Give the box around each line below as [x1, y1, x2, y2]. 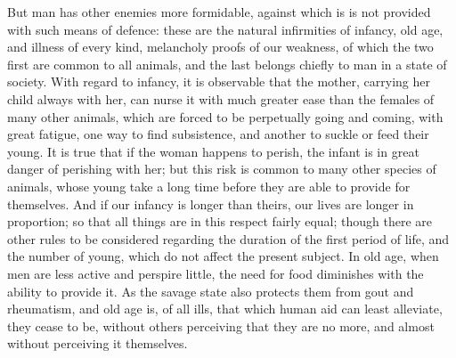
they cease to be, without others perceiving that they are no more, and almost [7, 316, 435, 335]
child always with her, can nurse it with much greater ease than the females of [7, 89, 435, 108]
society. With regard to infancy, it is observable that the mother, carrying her [7, 72, 430, 91]
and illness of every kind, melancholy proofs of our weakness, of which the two [7, 37, 434, 56]
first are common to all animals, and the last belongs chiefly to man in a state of [7, 54, 447, 73]
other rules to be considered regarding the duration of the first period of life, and [7, 229, 450, 248]
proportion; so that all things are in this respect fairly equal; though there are [7, 212, 433, 231]
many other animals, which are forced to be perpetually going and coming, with [7, 107, 444, 126]
